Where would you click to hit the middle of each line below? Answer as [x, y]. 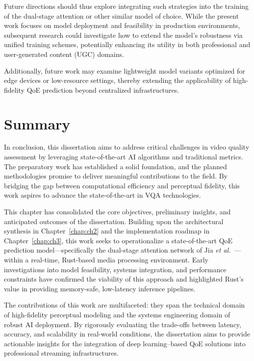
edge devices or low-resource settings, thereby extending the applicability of [117, 80]
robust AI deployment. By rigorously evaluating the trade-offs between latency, [123, 324]
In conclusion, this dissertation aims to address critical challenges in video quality [127, 147]
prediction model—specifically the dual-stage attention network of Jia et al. [117, 250]
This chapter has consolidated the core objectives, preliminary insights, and [117, 212]
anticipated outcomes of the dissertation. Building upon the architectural [114, 221]
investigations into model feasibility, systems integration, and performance [115, 269]
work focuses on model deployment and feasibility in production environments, [122, 25]
